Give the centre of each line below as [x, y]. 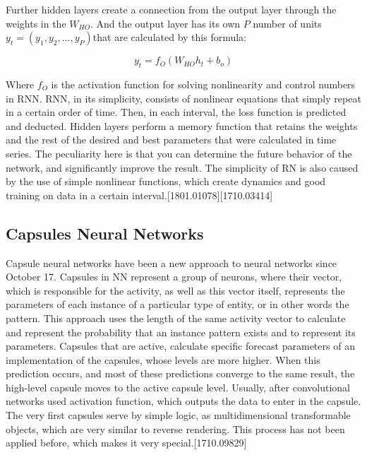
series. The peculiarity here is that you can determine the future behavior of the [179, 153]
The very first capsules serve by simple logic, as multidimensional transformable [178, 415]
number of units [287, 23]
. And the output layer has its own [165, 23]
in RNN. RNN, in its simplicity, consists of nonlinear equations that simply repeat [183, 98]
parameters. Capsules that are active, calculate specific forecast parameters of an [180, 346]
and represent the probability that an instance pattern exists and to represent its [181, 332]
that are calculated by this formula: [169, 37]
